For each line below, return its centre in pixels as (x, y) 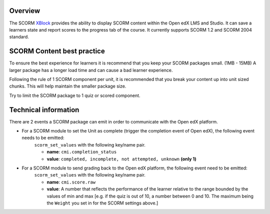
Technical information (44, 110)
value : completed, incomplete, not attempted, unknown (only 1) (122, 159)
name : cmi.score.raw (71, 182)
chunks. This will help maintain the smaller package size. (68, 86)
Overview (25, 11)
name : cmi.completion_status (82, 152)
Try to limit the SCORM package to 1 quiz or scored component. (75, 95)
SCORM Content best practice (57, 51)
